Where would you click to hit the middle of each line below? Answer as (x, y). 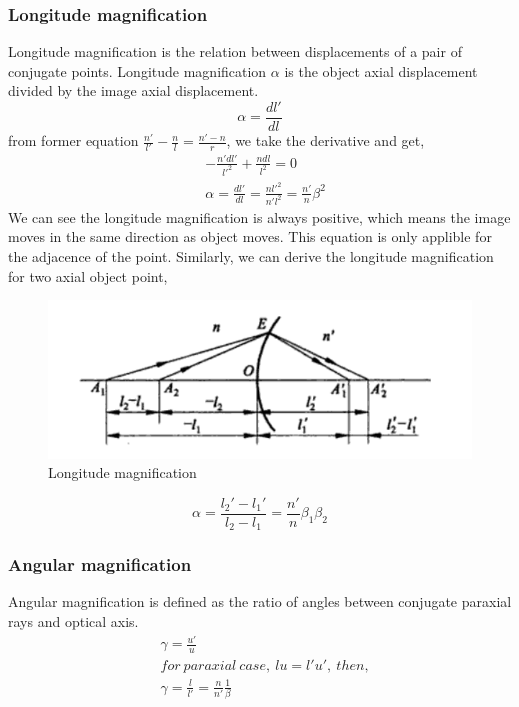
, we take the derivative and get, (325, 140)
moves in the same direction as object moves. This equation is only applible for (250, 236)
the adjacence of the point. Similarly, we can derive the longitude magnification (251, 255)
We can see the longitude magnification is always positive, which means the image (259, 216)
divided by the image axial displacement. (133, 90)
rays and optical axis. (73, 621)
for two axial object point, (88, 275)
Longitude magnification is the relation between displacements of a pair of (235, 51)
